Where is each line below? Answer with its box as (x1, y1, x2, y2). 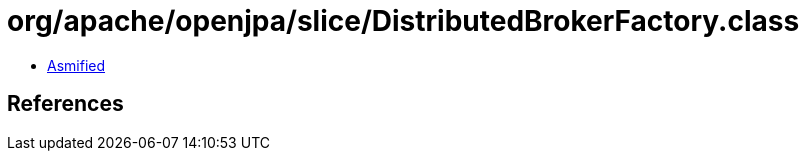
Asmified (47, 56, 106, 74)
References (7, 91, 124, 117)
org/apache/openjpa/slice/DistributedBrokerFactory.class (7, 4, 800, 38)
